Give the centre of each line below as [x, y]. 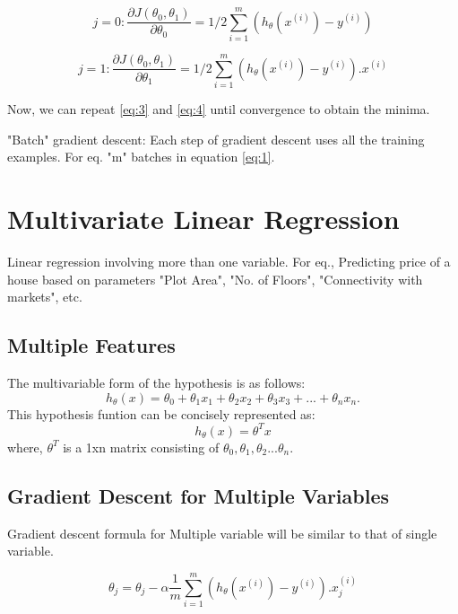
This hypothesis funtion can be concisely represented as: [161, 413]
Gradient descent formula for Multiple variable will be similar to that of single [222, 533]
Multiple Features [91, 345]
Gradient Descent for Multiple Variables [199, 495]
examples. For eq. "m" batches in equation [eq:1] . [141, 157]
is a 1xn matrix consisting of [141, 447]
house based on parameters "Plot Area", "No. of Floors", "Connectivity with [215, 279]
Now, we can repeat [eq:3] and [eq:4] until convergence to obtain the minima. [219, 109]
